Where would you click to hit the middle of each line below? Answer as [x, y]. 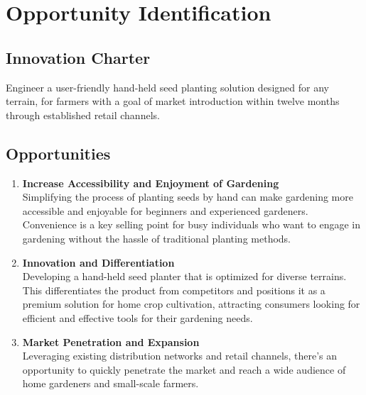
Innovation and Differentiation [98, 262]
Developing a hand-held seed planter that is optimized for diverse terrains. [184, 276]
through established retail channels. [83, 115]
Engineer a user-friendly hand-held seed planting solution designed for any [167, 87]
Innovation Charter [78, 57]
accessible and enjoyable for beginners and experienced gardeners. [165, 210]
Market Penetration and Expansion [111, 341]
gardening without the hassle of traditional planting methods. [156, 238]
